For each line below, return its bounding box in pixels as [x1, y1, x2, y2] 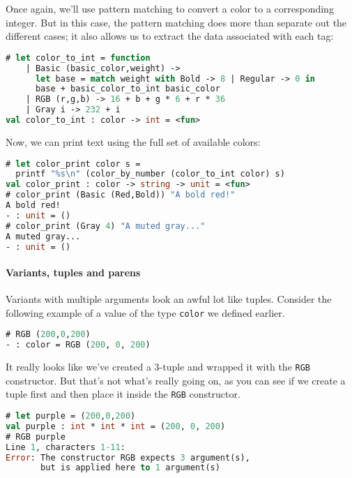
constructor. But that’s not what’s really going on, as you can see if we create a [6, 373, 346, 387]
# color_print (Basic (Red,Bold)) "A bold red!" [6, 190, 236, 200]
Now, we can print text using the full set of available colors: [6, 134, 261, 149]
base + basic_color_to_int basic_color [35, 84, 220, 94]
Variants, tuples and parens [6, 264, 141, 279]
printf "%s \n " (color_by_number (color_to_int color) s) [15, 169, 285, 179]
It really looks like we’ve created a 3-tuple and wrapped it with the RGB [6, 359, 310, 374]
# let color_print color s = [6, 158, 141, 169]
